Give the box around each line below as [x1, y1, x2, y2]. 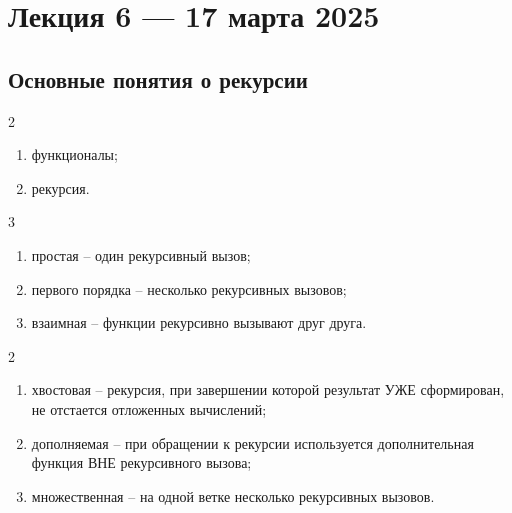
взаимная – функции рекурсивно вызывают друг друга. [31, 312, 367, 333]
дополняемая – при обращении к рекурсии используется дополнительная [31, 432, 474, 453]
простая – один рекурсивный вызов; [31, 244, 251, 265]
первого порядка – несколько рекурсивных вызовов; [31, 278, 347, 299]
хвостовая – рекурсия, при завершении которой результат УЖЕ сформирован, [31, 379, 505, 400]
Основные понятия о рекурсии [8, 63, 308, 94]
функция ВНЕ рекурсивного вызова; [31, 452, 252, 473]
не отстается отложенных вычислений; [31, 398, 267, 419]
